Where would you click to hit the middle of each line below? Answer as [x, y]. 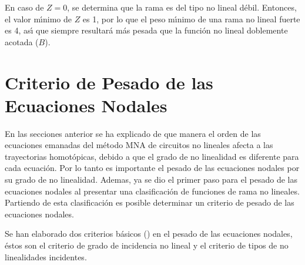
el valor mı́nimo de [38, 19]
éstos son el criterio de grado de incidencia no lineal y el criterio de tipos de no [147, 245]
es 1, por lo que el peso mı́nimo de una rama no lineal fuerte [191, 19]
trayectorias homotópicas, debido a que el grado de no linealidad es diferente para [152, 156]
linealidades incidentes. [46, 256]
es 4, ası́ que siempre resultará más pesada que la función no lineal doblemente [146, 30]
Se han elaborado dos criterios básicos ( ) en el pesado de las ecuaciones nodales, [149, 234]
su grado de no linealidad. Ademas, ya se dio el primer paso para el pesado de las [151, 180]
